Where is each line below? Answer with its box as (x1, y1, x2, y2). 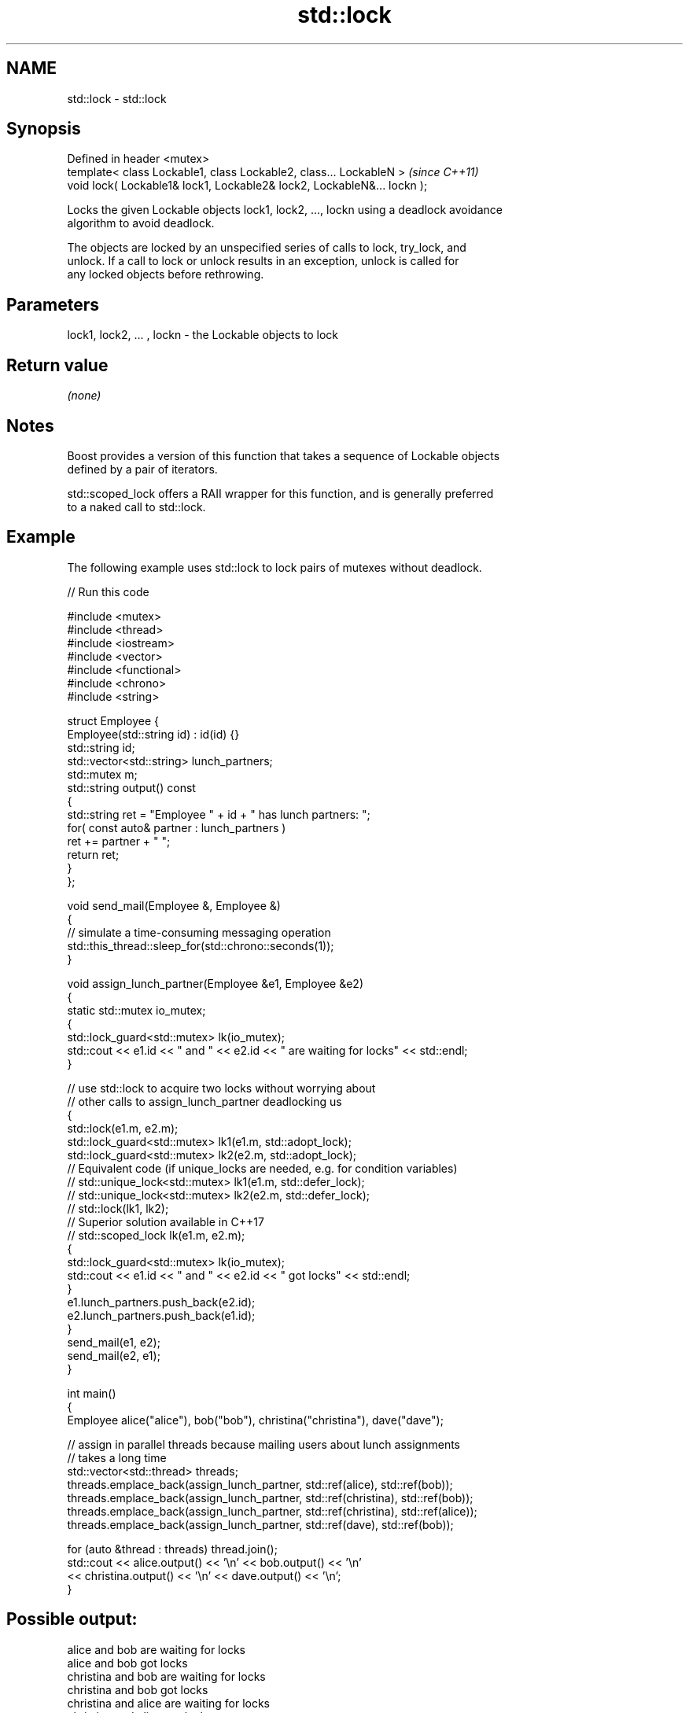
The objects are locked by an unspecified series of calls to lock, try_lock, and (67, 241, 466, 255)
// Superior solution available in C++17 (67, 1214, 264, 1229)
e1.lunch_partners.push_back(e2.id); (67, 1295, 256, 1309)
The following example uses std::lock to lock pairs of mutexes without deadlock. (67, 560, 482, 574)
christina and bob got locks (67, 1682, 208, 1696)
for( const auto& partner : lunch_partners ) (67, 820, 286, 834)
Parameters (6, 294, 99, 315)
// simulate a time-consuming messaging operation (67, 925, 331, 939)
